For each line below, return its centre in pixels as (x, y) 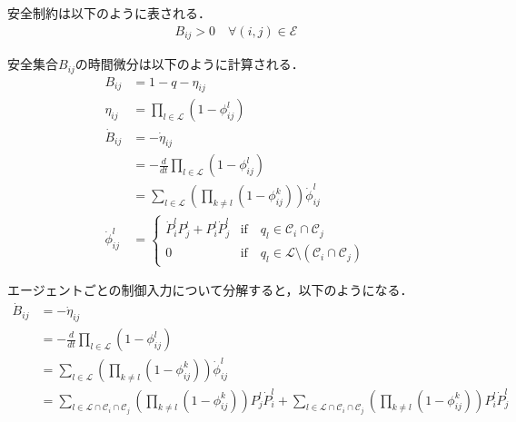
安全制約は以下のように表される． (109, 13)
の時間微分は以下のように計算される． (189, 64)
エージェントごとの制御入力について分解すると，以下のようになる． (210, 290)
